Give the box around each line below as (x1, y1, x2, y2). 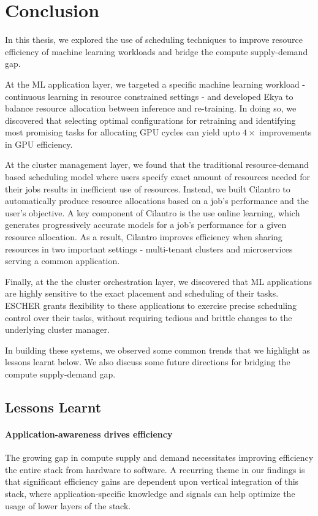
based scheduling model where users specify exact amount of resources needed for (5, 170, 311, 183)
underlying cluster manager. (5, 323, 110, 336)
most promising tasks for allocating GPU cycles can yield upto (5, 126, 240, 138)
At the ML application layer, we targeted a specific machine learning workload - (5, 77, 306, 90)
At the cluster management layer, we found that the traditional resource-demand (5, 158, 309, 171)
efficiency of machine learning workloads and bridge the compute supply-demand (5, 45, 308, 58)
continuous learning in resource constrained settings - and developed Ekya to (5, 89, 293, 102)
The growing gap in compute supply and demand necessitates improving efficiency (5, 451, 314, 464)
